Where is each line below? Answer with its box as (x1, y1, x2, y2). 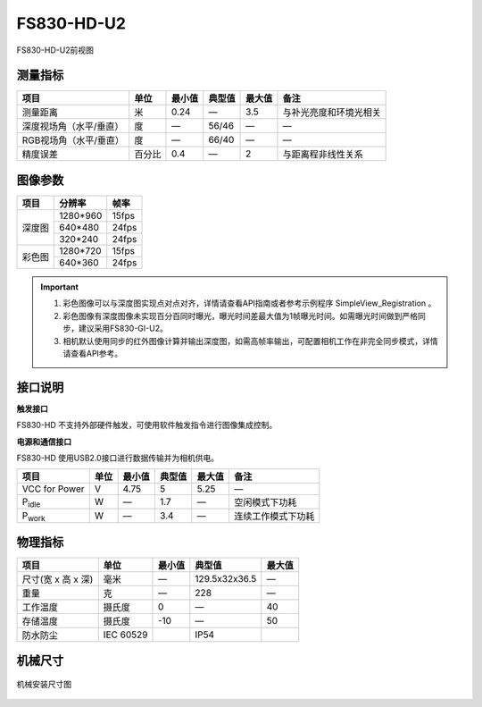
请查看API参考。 (62, 348, 123, 358)
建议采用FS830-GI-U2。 (78, 323, 169, 334)
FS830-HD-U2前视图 (16, 45, 94, 55)
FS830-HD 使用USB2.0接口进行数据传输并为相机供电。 (16, 452, 219, 463)
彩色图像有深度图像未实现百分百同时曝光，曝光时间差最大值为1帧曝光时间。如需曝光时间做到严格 (62, 310, 419, 321)
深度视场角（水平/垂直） (21, 121, 124, 133)
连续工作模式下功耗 (233, 510, 315, 523)
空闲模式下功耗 (233, 496, 297, 509)
